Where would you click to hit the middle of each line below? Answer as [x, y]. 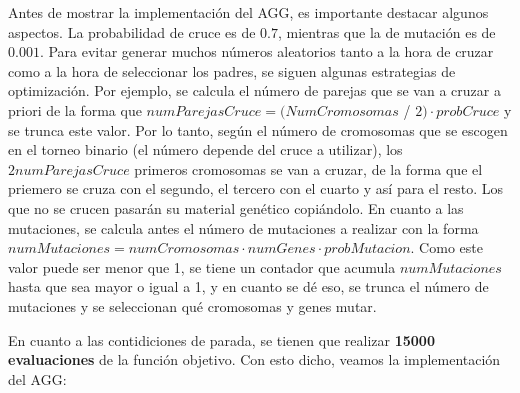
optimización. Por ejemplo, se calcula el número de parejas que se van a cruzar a [254, 90]
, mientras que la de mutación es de [387, 31]
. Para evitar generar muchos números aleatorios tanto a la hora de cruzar [266, 51]
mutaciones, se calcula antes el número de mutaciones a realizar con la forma [243, 227]
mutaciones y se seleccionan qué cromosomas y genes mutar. [192, 305]
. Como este [446, 247]
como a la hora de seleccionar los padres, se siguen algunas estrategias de [232, 70]
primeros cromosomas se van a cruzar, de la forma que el [308, 168]
